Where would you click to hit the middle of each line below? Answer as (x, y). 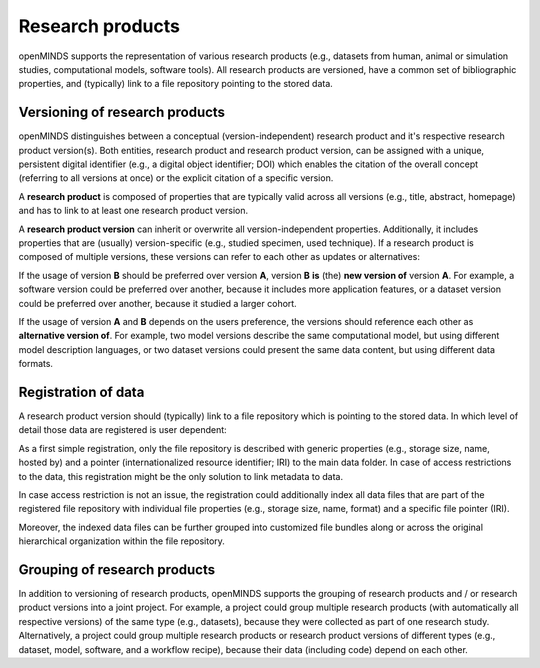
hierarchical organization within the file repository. (121, 541)
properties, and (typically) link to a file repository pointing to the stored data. (176, 84)
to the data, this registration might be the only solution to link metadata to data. (181, 476)
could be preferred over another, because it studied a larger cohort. (157, 303)
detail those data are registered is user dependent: (122, 430)
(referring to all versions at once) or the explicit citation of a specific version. (176, 178)
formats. (36, 364)
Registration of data (81, 391)
